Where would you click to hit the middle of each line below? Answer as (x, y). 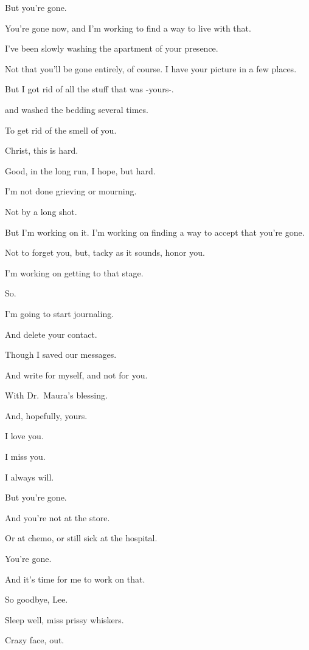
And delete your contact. (51, 334)
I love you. (24, 436)
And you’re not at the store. (57, 517)
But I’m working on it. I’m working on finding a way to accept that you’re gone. (155, 232)
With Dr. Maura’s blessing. (56, 395)
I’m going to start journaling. (60, 313)
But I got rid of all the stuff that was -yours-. (89, 89)
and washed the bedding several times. (77, 109)
